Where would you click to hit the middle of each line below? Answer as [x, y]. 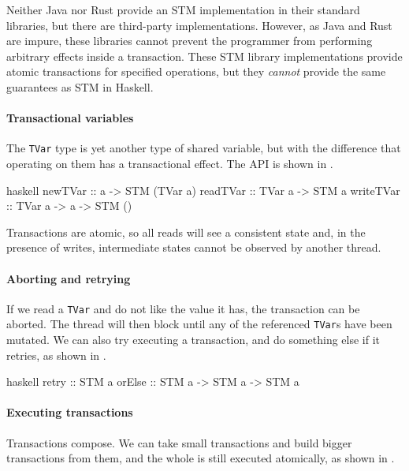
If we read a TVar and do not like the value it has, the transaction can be [183, 308]
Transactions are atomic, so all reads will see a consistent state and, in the [186, 232]
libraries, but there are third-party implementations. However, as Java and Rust [199, 25]
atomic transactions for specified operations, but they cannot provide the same [196, 71]
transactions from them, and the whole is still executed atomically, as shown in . [201, 458]
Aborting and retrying [69, 278]
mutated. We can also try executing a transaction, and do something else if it [193, 340]
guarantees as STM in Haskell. [80, 86]
